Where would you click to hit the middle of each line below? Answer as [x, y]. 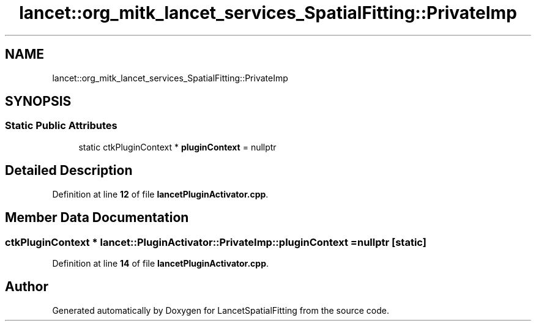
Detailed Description [69, 171]
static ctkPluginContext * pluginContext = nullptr [177, 147]
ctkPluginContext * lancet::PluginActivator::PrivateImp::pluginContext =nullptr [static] [216, 242]
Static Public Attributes [61, 126]
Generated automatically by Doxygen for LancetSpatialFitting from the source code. [221, 310]
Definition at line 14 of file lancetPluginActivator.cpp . [161, 263]
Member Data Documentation [97, 218]
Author [27, 287]
